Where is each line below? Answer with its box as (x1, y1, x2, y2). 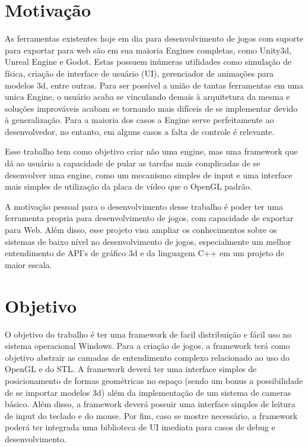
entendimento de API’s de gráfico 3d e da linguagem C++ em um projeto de (5, 247, 284, 259)
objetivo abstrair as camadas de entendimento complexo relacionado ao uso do (5, 351, 290, 363)
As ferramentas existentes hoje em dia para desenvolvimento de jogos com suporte (5, 32, 304, 45)
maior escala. (5, 258, 52, 270)
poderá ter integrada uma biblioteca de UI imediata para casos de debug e (5, 421, 275, 433)
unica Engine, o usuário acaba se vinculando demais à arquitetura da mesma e (5, 90, 290, 103)
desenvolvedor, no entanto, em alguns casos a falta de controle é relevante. (5, 125, 275, 137)
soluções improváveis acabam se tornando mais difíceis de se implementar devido (5, 102, 298, 114)
